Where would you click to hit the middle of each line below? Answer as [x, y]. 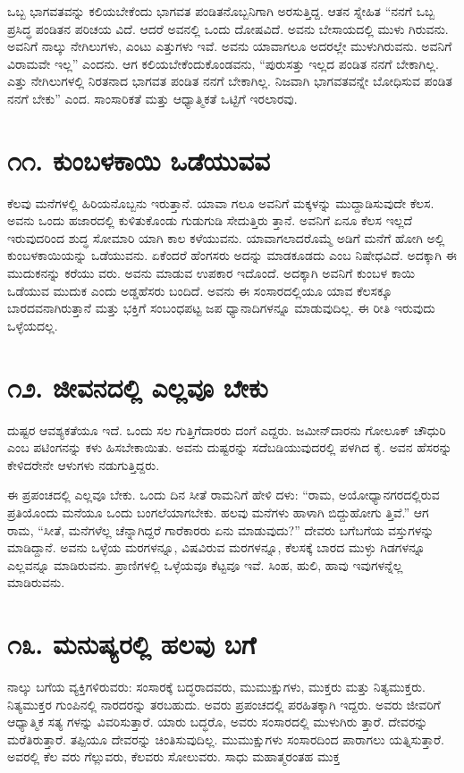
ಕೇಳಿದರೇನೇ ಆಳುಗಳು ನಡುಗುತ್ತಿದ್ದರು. [84, 464]
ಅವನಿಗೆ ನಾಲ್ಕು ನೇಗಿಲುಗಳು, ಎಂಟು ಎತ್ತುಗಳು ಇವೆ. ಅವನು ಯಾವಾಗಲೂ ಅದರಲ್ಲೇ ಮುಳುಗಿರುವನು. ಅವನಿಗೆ [230, 46]
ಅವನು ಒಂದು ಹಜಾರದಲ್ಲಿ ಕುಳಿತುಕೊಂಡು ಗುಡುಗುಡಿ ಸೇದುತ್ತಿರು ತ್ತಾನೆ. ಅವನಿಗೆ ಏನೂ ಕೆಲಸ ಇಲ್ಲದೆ [210, 220]
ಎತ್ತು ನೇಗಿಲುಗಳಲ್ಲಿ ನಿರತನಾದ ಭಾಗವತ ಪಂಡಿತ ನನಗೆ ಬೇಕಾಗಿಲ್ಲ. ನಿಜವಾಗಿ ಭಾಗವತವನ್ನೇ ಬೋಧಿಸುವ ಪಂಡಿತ [230, 81]
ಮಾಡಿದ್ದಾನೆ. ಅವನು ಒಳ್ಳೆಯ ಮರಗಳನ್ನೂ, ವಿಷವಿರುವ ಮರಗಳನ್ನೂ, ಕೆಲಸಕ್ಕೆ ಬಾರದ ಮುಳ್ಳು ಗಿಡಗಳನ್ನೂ [216, 547]
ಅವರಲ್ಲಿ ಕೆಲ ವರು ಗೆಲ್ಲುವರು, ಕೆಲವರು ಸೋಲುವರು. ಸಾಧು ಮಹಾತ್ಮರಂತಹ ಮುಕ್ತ [174, 756]
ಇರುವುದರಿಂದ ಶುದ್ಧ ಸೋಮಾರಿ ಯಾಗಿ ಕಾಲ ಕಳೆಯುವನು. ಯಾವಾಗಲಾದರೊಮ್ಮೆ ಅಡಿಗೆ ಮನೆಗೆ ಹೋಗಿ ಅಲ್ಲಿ [226, 237]
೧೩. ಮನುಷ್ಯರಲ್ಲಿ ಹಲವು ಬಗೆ [132, 644]
